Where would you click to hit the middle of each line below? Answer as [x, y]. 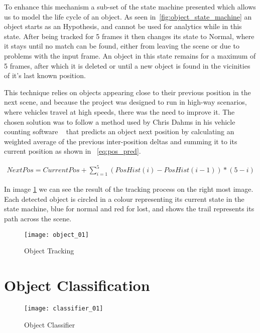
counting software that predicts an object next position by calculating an [119, 131]
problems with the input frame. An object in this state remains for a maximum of [130, 55]
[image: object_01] [56, 235]
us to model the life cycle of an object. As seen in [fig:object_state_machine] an [128, 16]
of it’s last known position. [45, 75]
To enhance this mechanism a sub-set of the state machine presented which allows [130, 7]
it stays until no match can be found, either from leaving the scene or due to [122, 46]
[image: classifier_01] [64, 308]
